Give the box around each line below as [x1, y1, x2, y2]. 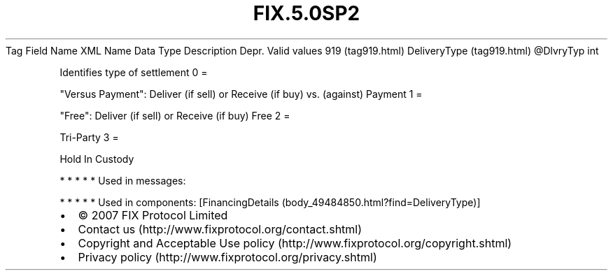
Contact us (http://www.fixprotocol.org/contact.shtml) [78, 221, 362, 236]
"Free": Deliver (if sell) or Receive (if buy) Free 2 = [59, 109, 290, 122]
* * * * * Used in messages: [59, 174, 186, 187]
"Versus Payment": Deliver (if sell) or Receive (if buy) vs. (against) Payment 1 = [59, 87, 423, 100]
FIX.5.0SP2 [253, 1, 360, 25]
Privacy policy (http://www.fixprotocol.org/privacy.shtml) [78, 249, 377, 264]
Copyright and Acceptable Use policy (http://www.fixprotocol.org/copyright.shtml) [78, 235, 512, 250]
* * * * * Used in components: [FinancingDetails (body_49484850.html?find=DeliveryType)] [59, 196, 481, 208]
